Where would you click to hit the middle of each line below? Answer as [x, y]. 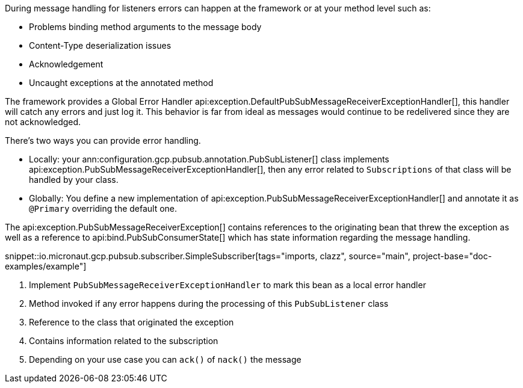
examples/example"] [46, 266]
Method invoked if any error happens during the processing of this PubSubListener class [209, 303]
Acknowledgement [66, 64]
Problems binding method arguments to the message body [145, 27]
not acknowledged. [43, 122]
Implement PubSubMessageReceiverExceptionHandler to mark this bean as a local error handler [227, 285]
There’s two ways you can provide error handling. [103, 140]
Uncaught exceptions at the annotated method [121, 83]
